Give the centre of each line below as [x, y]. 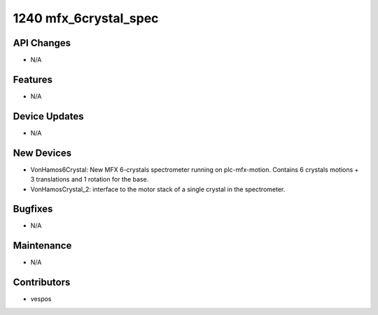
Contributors [42, 283]
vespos [41, 299]
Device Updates [48, 116]
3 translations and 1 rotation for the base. [90, 180]
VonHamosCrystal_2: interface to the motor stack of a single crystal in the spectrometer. [158, 189]
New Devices [42, 153]
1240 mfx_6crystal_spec [86, 18]
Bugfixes [33, 209]
